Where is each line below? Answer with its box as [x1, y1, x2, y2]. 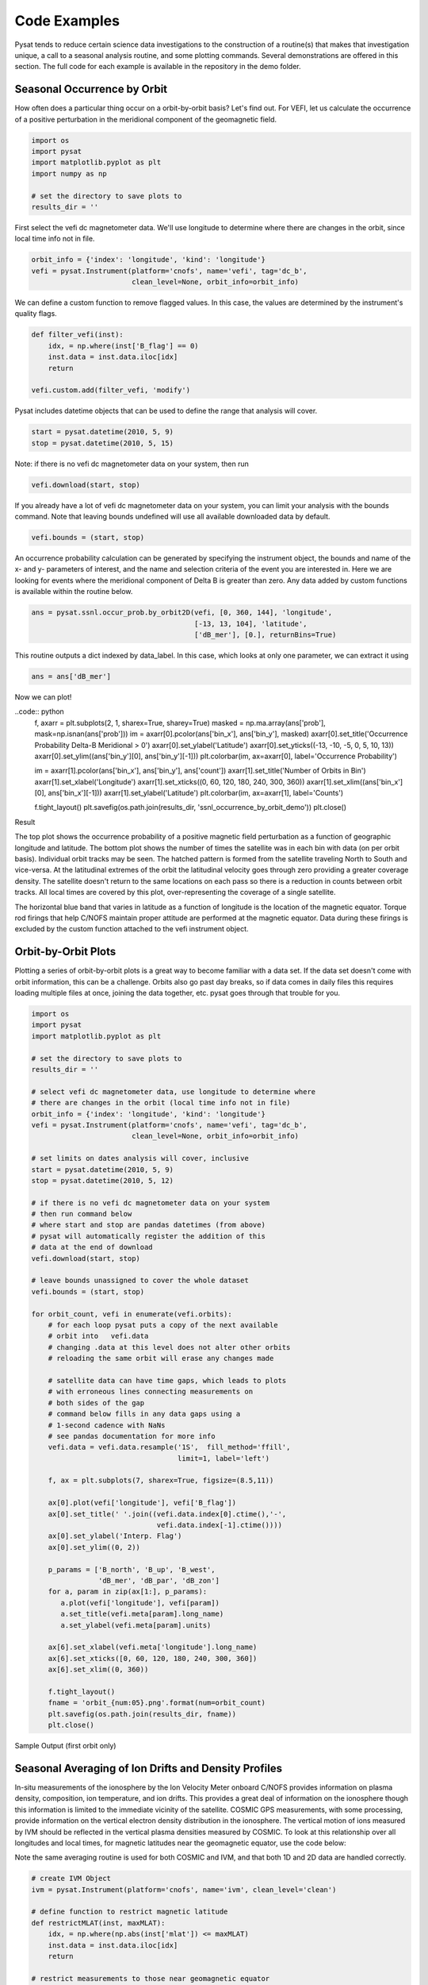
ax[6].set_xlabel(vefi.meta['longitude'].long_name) [48, 1643, 258, 1652]
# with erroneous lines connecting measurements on [48, 1387, 254, 1397]
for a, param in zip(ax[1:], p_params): [48, 1587, 208, 1596]
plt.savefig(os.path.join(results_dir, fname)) [48, 1709, 237, 1718]
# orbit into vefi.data [48, 1332, 149, 1341]
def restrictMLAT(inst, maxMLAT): [31, 1918, 166, 1927]
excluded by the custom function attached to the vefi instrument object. [14, 924, 249, 934]
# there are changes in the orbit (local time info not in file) [31, 1098, 291, 1108]
